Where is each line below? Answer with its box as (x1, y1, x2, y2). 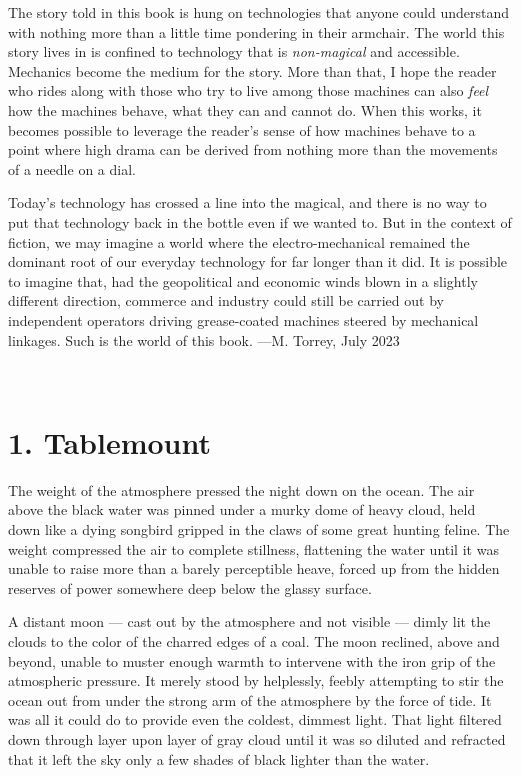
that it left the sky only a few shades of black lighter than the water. (8, 748, 430, 769)
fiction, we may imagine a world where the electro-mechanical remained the (8, 231, 470, 252)
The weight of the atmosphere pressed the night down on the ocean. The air (8, 479, 475, 500)
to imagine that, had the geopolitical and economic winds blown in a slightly (8, 270, 478, 291)
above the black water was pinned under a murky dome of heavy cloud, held (8, 499, 476, 520)
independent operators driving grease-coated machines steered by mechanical (8, 309, 479, 330)
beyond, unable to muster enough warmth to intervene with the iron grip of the (8, 650, 496, 671)
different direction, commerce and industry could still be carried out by (8, 290, 444, 311)
